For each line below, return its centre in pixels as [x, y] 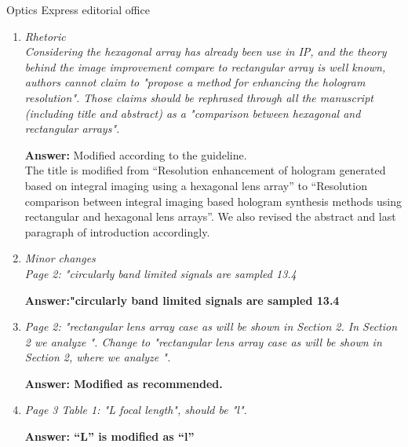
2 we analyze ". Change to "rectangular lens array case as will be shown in [203, 341]
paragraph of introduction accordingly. [117, 231]
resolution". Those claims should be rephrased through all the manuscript [199, 97]
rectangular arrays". [72, 128]
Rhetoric [45, 36]
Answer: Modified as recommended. [124, 383]
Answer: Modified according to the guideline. [136, 154]
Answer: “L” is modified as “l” [109, 436]
